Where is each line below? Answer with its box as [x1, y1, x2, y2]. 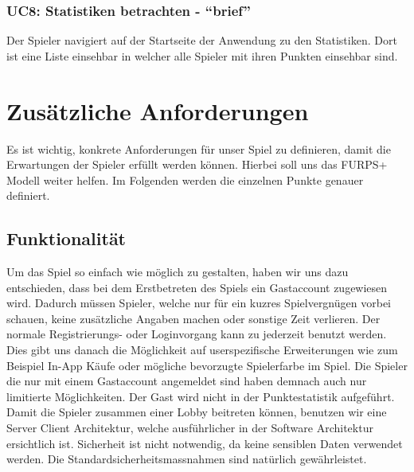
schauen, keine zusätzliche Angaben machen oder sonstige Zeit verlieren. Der [6, 310, 381, 326]
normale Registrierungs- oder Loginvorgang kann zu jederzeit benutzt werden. [6, 326, 387, 342]
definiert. [6, 187, 50, 204]
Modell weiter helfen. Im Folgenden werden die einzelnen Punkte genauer [6, 171, 364, 188]
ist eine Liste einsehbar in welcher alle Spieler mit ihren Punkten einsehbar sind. [6, 47, 398, 64]
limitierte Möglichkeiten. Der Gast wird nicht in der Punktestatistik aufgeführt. [6, 388, 395, 404]
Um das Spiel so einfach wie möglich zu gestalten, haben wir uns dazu [6, 263, 349, 280]
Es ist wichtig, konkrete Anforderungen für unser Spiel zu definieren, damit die [6, 140, 391, 157]
